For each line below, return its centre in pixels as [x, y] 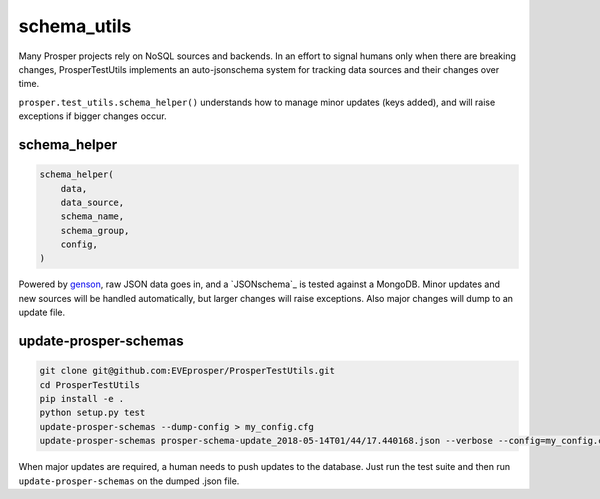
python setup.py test [92, 413]
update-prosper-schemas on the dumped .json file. [129, 481]
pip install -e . [82, 398]
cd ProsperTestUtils [89, 384]
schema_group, [95, 230]
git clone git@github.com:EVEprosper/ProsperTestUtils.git [187, 371]
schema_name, [92, 216]
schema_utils [75, 26]
